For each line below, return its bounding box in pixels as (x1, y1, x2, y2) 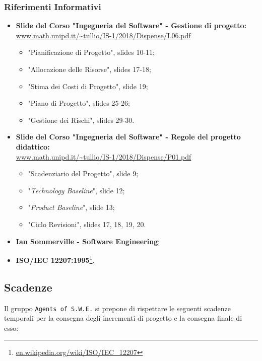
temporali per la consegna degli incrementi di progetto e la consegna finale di (4, 313, 242, 323)
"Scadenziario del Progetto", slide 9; (28, 168, 139, 179)
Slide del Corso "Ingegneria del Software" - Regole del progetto (16, 131, 241, 142)
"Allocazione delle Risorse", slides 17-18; (28, 64, 151, 74)
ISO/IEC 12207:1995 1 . (16, 253, 95, 265)
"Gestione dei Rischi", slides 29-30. (28, 114, 135, 125)
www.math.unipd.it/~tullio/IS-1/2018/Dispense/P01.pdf (16, 151, 191, 162)
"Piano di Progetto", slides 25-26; (28, 98, 130, 108)
